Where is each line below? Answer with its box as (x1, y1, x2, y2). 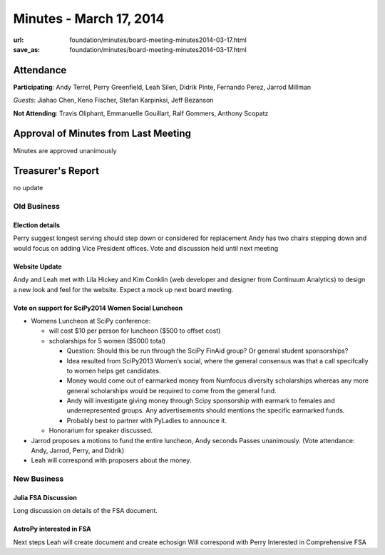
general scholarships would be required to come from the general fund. (66, 386, 277, 395)
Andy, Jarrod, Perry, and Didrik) (31, 446, 125, 455)
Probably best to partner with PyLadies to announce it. (66, 416, 227, 425)
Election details (13, 221, 61, 229)
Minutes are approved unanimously (13, 146, 117, 155)
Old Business (13, 202, 61, 212)
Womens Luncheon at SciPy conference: (31, 316, 151, 325)
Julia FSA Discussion (13, 493, 78, 502)
